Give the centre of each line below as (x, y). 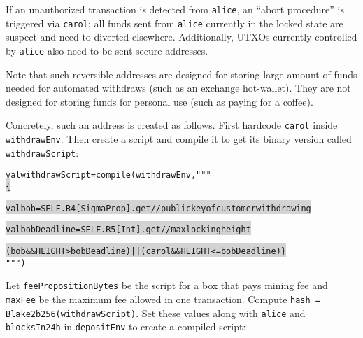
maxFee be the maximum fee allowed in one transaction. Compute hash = (163, 298)
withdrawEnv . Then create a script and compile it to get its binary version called (179, 139)
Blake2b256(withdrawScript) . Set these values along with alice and (156, 312)
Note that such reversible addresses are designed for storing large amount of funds (181, 74)
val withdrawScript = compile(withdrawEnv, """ (108, 175)
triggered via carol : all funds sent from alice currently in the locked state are (175, 23)
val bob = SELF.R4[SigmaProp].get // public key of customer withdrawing (158, 208)
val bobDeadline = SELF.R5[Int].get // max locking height (128, 230)
